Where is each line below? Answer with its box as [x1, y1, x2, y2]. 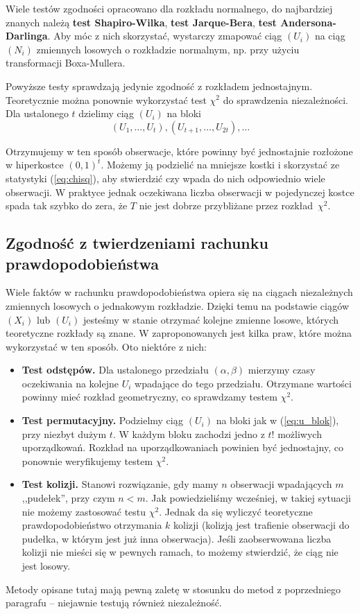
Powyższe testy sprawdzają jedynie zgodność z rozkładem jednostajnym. [6, 78, 313, 93]
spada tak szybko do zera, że [6, 198, 128, 213]
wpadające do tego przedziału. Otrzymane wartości [135, 376, 352, 390]
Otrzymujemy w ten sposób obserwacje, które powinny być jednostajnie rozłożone [6, 143, 353, 158]
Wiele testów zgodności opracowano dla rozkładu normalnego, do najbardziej [6, 1, 333, 15]
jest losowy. [22, 559, 71, 572]
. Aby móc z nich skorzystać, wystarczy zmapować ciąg [47, 28, 282, 43]
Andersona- [280, 15, 336, 29]
